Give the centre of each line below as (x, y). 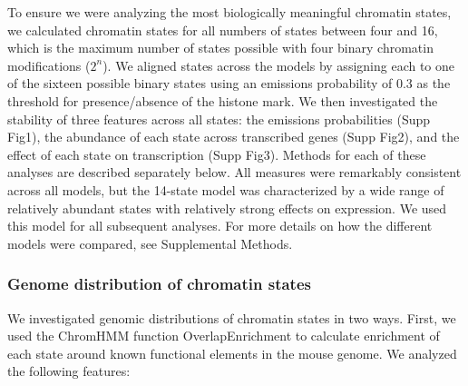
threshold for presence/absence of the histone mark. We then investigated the (223, 100)
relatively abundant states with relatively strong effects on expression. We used (227, 208)
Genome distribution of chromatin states (159, 284)
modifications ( (49, 65)
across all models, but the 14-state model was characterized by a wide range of (226, 189)
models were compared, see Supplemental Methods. (150, 243)
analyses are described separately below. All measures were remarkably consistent (234, 172)
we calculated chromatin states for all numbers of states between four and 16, (223, 30)
